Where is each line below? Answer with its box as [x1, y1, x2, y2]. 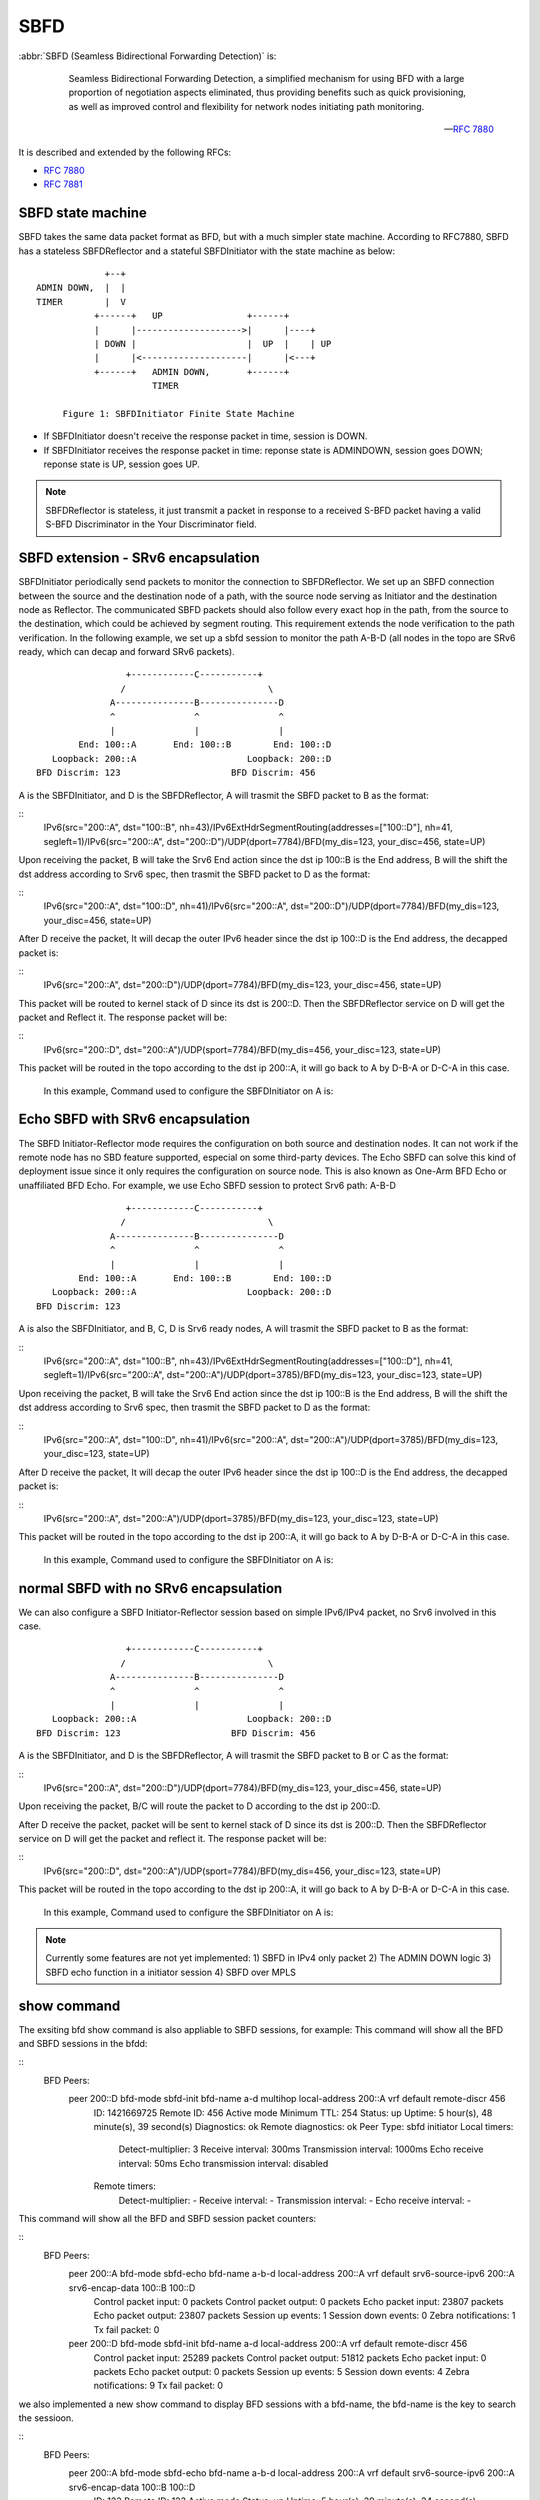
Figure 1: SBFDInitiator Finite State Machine [62, 408, 295, 419]
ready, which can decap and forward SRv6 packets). [18, 646, 235, 658]
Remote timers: [93, 2180, 157, 2192]
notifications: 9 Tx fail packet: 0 [93, 2380, 224, 2392]
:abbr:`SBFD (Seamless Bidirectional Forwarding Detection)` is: [18, 50, 277, 62]
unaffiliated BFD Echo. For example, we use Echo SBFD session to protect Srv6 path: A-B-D [18, 1179, 397, 1191]
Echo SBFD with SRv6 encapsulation [18, 1111, 250, 1128]
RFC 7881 [43, 178, 84, 190]
